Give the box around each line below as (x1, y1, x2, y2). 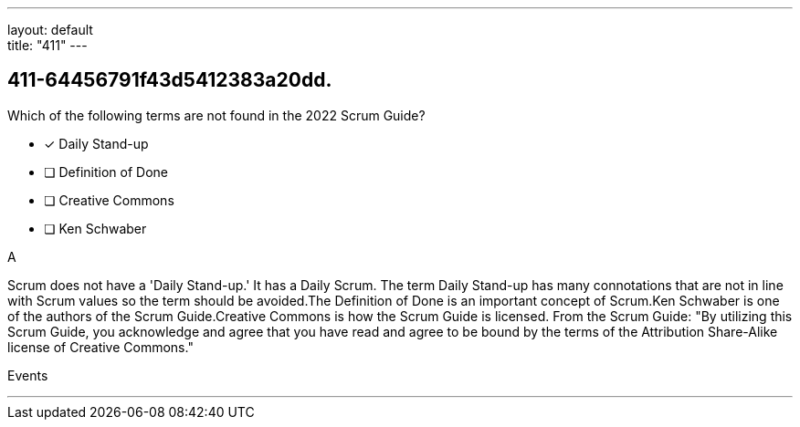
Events (7, 367, 48, 383)
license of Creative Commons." (7, 338, 194, 355)
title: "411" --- (7, 37, 88, 53)
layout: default (7, 22, 93, 37)
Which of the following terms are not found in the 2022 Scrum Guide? (7, 107, 426, 123)
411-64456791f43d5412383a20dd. (7, 68, 332, 92)
